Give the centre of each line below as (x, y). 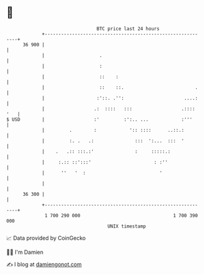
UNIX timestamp (127, 226)
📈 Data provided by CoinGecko (46, 238)
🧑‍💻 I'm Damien (25, 252)
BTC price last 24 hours (128, 29)
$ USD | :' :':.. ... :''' (99, 119)
